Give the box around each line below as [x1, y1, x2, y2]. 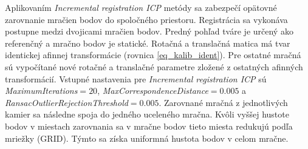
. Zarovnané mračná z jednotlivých [159, 96, 288, 108]
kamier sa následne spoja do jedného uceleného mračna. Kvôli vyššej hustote [5, 108, 289, 121]
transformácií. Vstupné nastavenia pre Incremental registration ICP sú [5, 72, 267, 85]
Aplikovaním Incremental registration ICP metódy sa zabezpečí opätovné [5, 1, 277, 13]
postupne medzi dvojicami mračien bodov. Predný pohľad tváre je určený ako [5, 25, 293, 38]
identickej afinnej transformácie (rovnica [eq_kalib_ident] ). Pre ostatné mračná [5, 48, 301, 61]
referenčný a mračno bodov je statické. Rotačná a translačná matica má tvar [5, 36, 290, 49]
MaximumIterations [5, 84, 78, 97]
